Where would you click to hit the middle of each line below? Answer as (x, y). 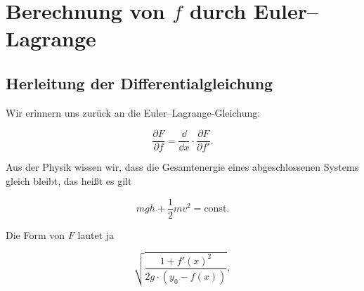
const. (217, 209)
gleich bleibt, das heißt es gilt (69, 181)
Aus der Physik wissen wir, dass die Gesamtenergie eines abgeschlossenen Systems (182, 167)
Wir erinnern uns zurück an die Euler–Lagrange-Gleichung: (133, 112)
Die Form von (35, 234)
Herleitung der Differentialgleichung (139, 83)
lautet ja (96, 234)
